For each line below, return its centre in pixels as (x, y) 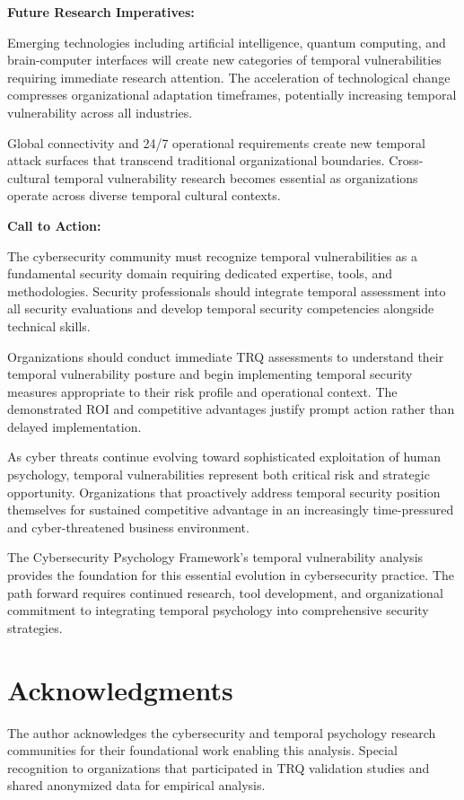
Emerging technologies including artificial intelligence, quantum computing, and (227, 42)
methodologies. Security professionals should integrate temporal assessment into (227, 290)
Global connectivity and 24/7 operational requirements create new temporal (216, 142)
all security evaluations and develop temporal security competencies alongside (221, 308)
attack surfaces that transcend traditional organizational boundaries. (196, 160)
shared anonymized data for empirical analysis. (136, 785)
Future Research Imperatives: (101, 12)
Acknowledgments (120, 689)
